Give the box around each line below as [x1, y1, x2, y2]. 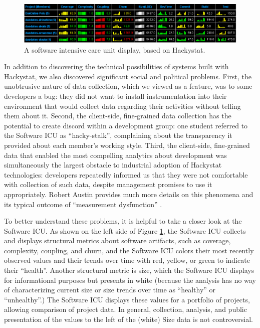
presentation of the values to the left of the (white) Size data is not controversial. [4, 314, 253, 324]
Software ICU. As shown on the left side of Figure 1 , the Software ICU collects [4, 225, 246, 236]
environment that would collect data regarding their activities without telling [4, 100, 241, 111]
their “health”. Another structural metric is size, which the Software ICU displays [4, 265, 254, 275]
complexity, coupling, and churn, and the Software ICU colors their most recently [4, 245, 254, 255]
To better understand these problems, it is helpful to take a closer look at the [4, 216, 242, 226]
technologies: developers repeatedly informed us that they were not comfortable [4, 169, 248, 180]
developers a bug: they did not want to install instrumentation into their [4, 90, 227, 101]
